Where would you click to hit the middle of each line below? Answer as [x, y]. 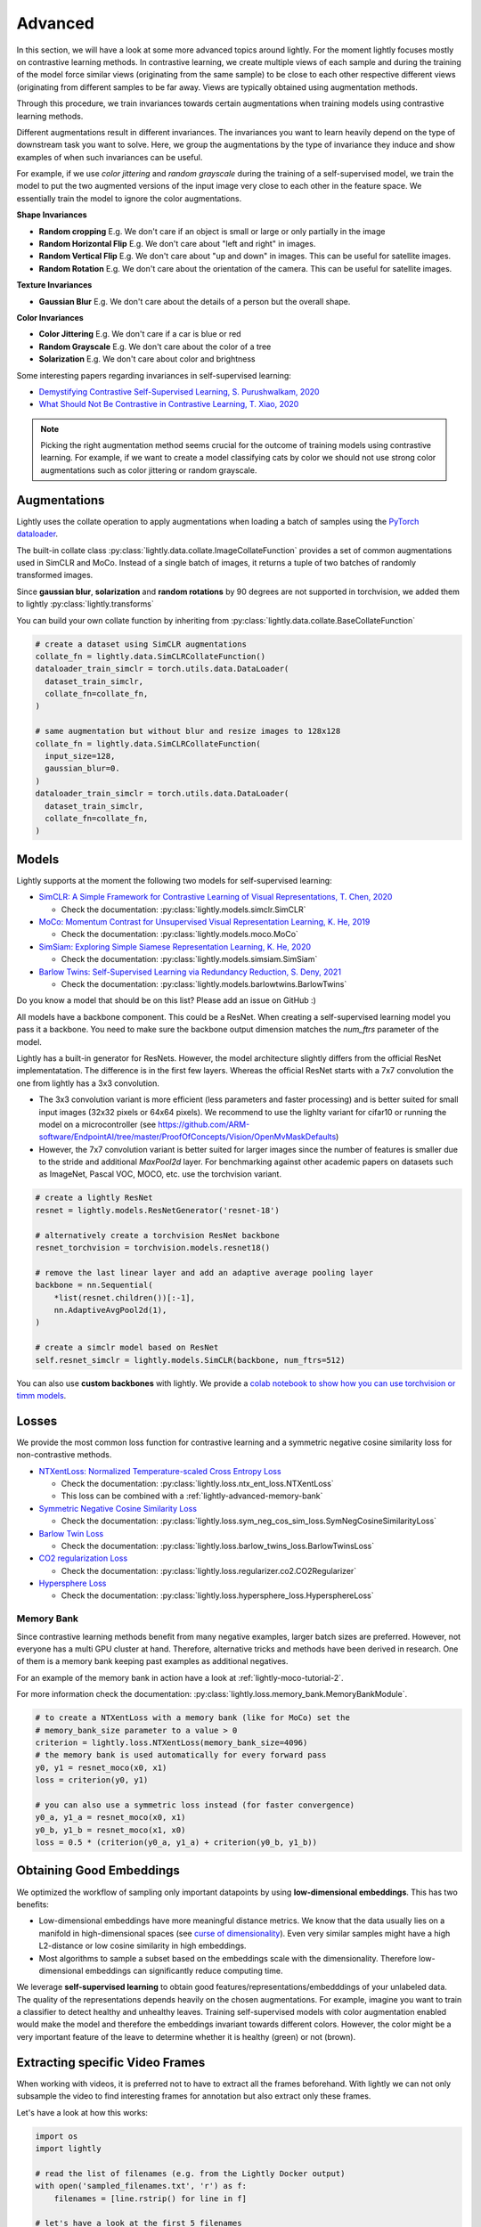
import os [57, 2136]
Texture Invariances [54, 285]
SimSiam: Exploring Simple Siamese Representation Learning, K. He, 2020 [175, 946]
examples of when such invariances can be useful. [110, 157]
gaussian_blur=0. [82, 769]
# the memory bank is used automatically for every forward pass [181, 1755]
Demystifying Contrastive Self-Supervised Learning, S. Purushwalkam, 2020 [179, 391]
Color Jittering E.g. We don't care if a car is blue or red [140, 334]
